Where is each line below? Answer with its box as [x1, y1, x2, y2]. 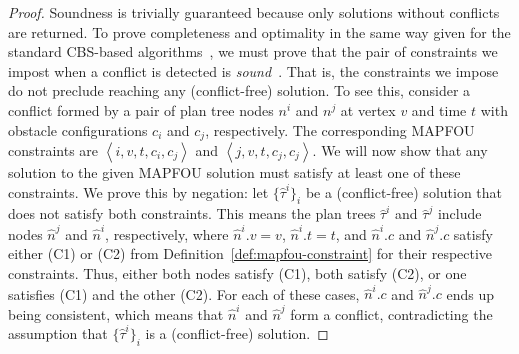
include [437, 203, 482, 224]
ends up [446, 283, 494, 304]
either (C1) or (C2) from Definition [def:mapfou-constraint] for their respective [8, 243, 493, 264]
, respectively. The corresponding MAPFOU [205, 119, 475, 140]
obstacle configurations [8, 119, 148, 140]
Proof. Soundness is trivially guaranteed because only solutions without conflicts [8, 2, 500, 22]
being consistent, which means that [8, 303, 224, 324]
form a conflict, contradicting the [290, 303, 493, 324]
